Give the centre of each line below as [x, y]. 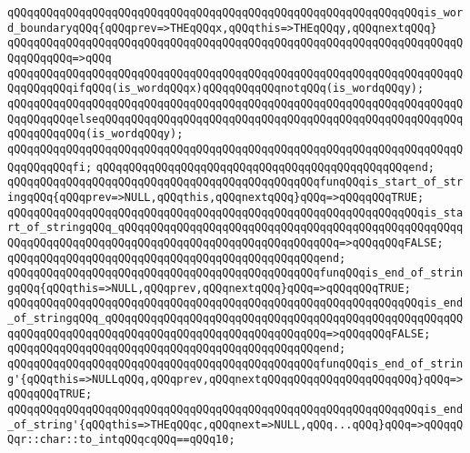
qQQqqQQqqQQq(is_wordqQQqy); [95, 134]
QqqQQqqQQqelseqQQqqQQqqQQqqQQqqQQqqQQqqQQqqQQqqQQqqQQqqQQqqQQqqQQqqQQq [235, 119]
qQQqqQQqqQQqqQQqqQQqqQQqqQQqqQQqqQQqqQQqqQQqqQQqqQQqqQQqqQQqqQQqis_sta [235, 212]
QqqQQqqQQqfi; [50, 167]
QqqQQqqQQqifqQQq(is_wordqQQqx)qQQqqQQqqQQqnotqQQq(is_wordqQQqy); [216, 89]
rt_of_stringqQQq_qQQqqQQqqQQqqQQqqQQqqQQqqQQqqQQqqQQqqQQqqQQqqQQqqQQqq [235, 228]
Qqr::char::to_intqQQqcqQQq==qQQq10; [121, 440]
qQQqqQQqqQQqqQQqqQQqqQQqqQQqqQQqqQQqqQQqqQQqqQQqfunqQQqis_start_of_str [235, 182]
